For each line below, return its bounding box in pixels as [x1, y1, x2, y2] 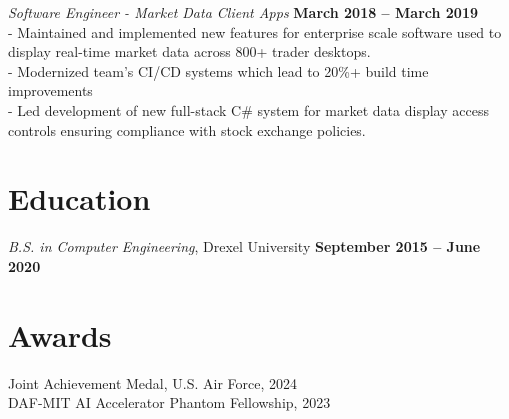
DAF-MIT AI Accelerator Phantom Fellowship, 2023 [8, 392, 331, 413]
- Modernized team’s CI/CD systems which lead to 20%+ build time [8, 60, 429, 81]
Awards [8, 314, 112, 355]
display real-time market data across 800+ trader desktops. [8, 41, 371, 62]
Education [8, 178, 151, 219]
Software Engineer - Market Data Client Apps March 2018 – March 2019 [8, 2, 478, 22]
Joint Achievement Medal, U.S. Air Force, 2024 [8, 372, 298, 393]
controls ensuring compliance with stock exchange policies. [8, 119, 366, 140]
